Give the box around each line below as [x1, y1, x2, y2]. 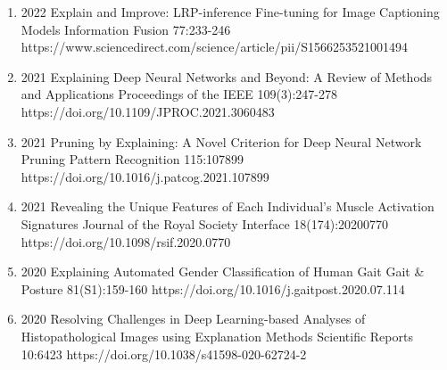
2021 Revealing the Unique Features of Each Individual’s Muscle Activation [21, 197, 435, 216]
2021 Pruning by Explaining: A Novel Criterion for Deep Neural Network [21, 132, 422, 151]
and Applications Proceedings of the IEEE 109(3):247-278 [21, 85, 337, 103]
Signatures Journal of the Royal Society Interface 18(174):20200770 [21, 214, 389, 233]
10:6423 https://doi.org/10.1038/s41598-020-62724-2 [21, 344, 307, 363]
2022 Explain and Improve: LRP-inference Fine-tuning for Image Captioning [21, 3, 440, 21]
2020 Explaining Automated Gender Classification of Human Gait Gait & [21, 262, 425, 281]
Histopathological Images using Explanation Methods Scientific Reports [21, 326, 413, 345]
